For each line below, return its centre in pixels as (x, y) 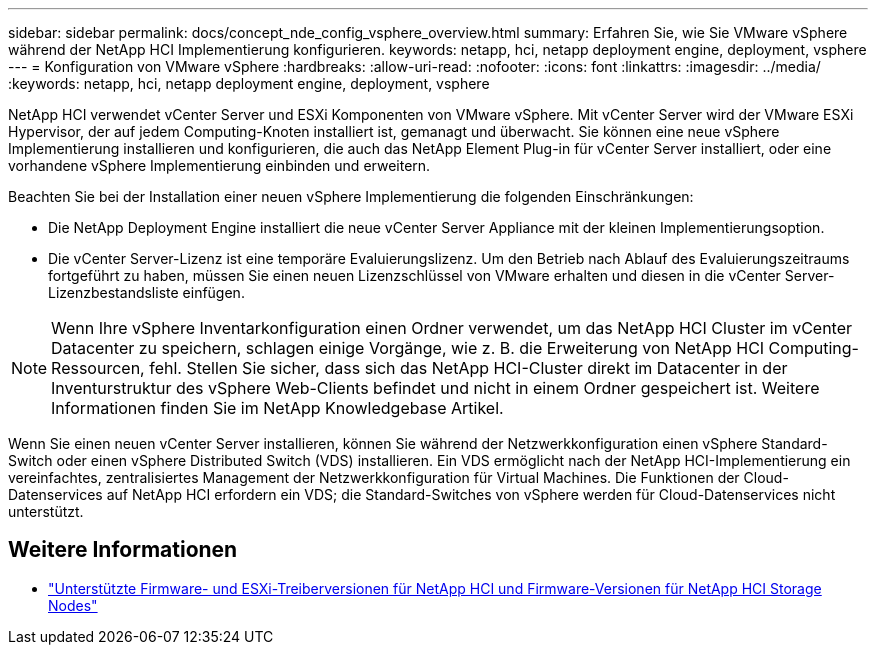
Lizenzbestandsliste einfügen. (146, 292)
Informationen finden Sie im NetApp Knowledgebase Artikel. (277, 408)
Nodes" (73, 605)
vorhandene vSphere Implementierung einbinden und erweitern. (219, 165)
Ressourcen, (98, 368)
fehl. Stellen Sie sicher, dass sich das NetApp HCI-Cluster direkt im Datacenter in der (468, 368)
